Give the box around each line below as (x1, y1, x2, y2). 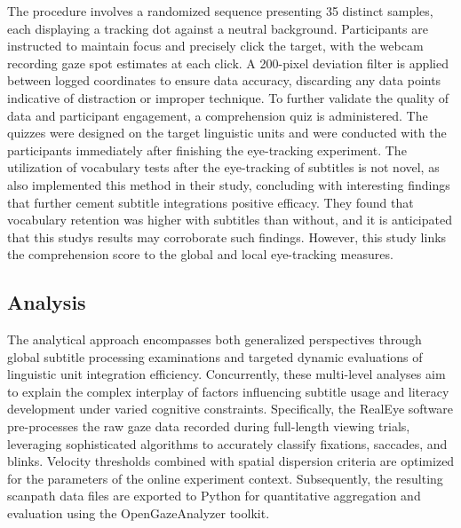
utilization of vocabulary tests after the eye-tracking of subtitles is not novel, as (7, 158, 440, 177)
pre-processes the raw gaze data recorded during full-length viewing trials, (7, 417, 410, 436)
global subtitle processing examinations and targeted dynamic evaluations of (7, 347, 423, 366)
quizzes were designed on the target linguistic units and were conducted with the (7, 123, 447, 142)
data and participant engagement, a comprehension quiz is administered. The (7, 106, 428, 124)
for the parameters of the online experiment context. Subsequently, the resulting (7, 469, 443, 487)
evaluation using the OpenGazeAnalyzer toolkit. (7, 504, 270, 523)
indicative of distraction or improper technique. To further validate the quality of (7, 88, 449, 106)
